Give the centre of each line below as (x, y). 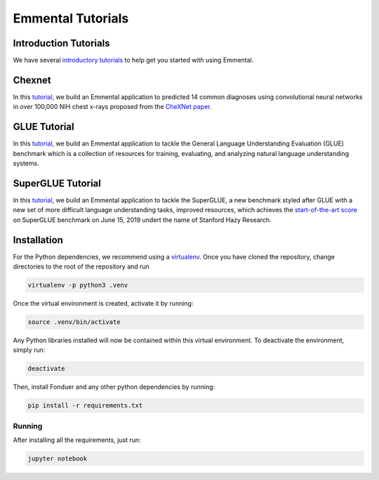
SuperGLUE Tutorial (57, 183)
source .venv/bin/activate (74, 322)
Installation (38, 240)
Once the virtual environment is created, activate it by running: (103, 303)
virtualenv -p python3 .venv (78, 285)
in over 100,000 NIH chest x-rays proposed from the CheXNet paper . (112, 107)
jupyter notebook (58, 459)
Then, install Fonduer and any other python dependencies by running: (114, 387)
